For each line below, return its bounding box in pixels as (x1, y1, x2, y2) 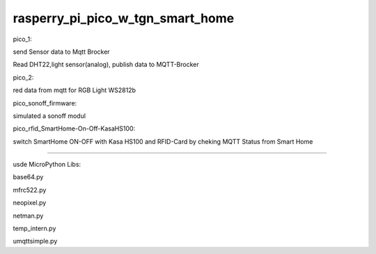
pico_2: (13, 73, 34, 82)
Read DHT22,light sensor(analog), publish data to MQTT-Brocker (13, 60, 199, 69)
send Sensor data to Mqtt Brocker (13, 47, 111, 56)
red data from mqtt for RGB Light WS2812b (13, 86, 136, 94)
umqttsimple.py (13, 237, 58, 246)
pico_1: (13, 35, 32, 43)
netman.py (13, 211, 44, 220)
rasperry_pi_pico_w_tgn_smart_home (13, 10, 235, 26)
